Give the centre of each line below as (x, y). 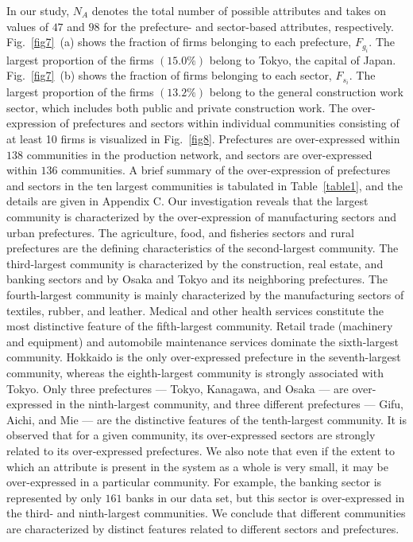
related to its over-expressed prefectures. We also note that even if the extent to (201, 450)
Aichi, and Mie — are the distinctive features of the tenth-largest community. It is (207, 419)
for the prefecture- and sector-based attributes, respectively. (249, 26)
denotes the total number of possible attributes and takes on (239, 10)
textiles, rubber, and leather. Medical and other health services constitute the (195, 310)
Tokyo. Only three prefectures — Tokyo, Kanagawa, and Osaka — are (178, 388)
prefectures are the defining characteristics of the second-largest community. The (203, 248)
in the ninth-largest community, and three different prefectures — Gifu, (230, 404)
